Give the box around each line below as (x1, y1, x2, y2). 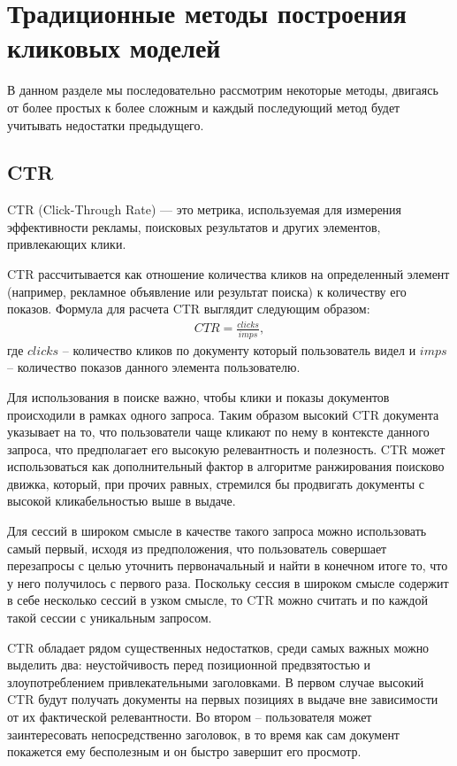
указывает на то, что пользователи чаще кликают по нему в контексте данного (7, 422, 430, 441)
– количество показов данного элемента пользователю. (7, 358, 301, 376)
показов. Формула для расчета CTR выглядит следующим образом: (7, 299, 370, 318)
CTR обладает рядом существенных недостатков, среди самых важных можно (7, 638, 430, 656)
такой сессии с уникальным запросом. (7, 608, 212, 627)
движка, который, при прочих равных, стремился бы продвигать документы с (7, 474, 424, 492)
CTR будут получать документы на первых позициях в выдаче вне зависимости (7, 690, 438, 708)
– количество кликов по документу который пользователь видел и (62, 340, 416, 359)
